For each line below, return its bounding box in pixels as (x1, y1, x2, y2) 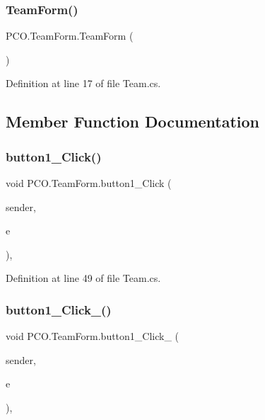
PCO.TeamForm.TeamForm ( (6, 28, 134, 43)
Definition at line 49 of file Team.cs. (6, 271, 161, 285)
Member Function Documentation (6, 110, 260, 132)
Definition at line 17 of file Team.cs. (6, 76, 161, 91)
